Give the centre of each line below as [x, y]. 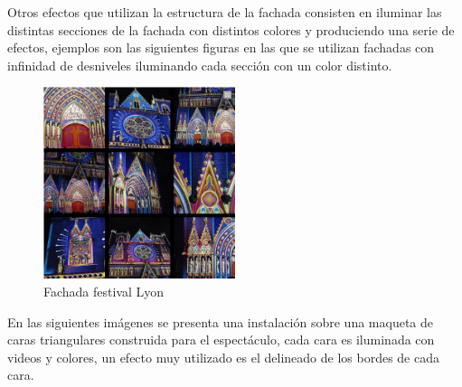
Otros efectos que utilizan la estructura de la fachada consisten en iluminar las [225, 12]
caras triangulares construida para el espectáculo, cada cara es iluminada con [221, 340]
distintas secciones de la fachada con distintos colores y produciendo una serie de [231, 29]
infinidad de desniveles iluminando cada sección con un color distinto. [200, 65]
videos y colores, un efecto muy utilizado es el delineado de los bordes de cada [223, 357]
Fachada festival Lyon [104, 291]
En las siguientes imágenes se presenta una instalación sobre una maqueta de [221, 321]
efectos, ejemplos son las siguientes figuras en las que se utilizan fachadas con [221, 47]
